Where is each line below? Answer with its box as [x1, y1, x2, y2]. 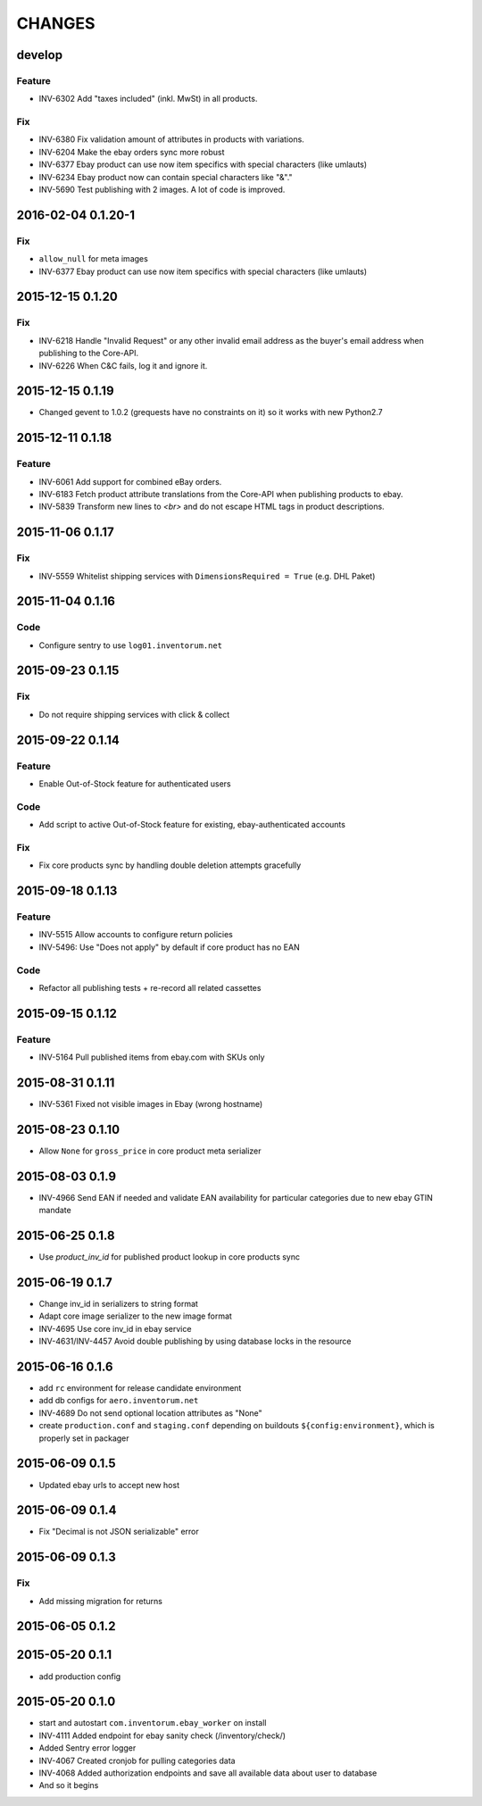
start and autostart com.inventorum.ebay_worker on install [38, 1718, 267, 1728]
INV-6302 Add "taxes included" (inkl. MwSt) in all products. [38, 94, 258, 104]
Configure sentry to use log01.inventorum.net [38, 639, 223, 651]
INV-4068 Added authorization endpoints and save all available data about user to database [38, 1768, 378, 1778]
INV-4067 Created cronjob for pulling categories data [38, 1755, 236, 1766]
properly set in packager [38, 1433, 129, 1444]
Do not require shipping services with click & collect [38, 709, 230, 720]
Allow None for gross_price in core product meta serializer [38, 1145, 262, 1156]
